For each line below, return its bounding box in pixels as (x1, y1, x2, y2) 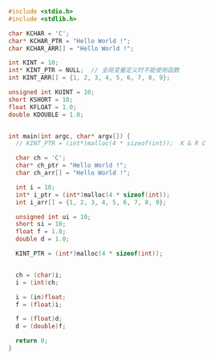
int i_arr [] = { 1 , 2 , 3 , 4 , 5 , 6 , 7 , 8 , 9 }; (15, 198, 167, 206)
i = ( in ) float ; (15, 293, 67, 301)
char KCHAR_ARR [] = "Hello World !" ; (8, 44, 135, 52)
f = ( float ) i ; (15, 301, 63, 309)
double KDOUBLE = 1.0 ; (8, 111, 84, 119)
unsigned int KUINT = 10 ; (8, 88, 95, 96)
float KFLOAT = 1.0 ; (8, 103, 78, 111)
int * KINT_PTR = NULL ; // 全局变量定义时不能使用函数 (8, 67, 180, 75)
